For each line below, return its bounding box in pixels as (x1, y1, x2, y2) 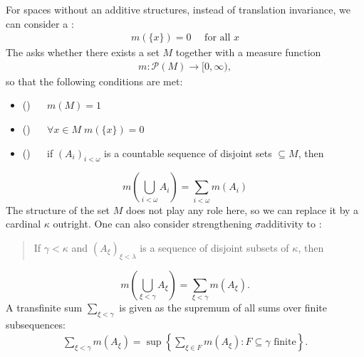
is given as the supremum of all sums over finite (119, 300, 327, 315)
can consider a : (6, 16, 74, 31)
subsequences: (6, 316, 66, 331)
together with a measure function (175, 45, 321, 60)
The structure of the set (6, 202, 110, 217)
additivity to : (261, 216, 322, 231)
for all (204, 33, 231, 43)
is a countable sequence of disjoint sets (104, 145, 272, 160)
